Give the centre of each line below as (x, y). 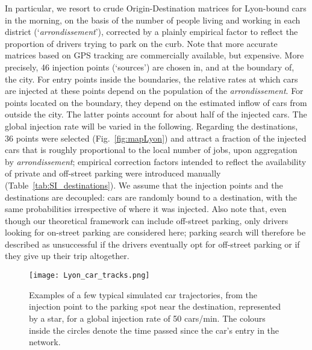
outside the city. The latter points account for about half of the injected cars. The (156, 114)
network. (45, 342)
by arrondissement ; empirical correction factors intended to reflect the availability (156, 161)
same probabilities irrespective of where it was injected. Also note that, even (146, 209)
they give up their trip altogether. (67, 256)
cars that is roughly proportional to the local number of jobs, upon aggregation (151, 150)
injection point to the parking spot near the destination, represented (155, 306)
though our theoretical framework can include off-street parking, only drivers (147, 220)
